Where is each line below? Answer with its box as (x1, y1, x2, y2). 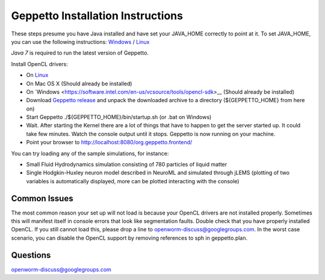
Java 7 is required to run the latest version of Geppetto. (11, 49, 149, 56)
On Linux (26, 72, 49, 79)
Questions (11, 250, 51, 260)
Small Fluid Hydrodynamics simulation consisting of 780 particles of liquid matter (26, 161, 227, 168)
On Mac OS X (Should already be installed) (26, 80, 132, 87)
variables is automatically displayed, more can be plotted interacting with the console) (26, 177, 240, 184)
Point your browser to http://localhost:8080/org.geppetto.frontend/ (26, 139, 193, 146)
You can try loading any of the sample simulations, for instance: (11, 150, 169, 157)
